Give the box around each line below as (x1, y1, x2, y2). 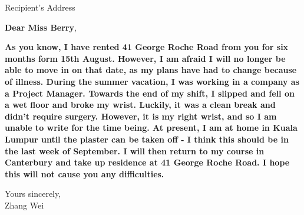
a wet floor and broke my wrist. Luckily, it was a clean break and (5, 98, 276, 111)
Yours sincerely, (5, 187, 61, 200)
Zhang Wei (5, 199, 44, 211)
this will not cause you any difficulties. (5, 167, 164, 180)
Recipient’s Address (5, 1, 75, 13)
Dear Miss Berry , (5, 21, 77, 33)
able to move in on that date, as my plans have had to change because (5, 64, 297, 76)
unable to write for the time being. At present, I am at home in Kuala (5, 121, 298, 134)
